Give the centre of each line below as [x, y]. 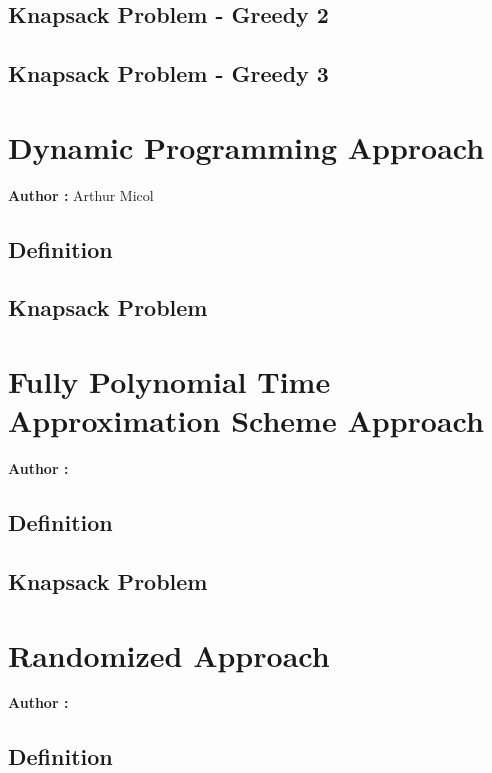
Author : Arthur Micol [81, 194]
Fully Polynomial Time [169, 381]
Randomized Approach [169, 654]
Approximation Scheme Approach [246, 420]
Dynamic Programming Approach [246, 146]
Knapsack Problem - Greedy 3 [168, 73]
